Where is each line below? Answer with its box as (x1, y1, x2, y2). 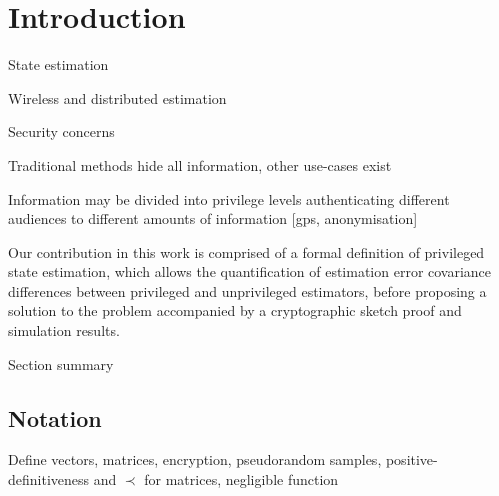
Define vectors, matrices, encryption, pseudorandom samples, (8, 449, 382, 470)
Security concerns (8, 121, 115, 142)
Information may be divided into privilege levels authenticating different (8, 188, 450, 209)
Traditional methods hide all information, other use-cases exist (8, 154, 392, 175)
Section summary (8, 353, 114, 374)
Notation (8, 402, 102, 433)
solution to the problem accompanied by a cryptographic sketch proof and (8, 300, 462, 321)
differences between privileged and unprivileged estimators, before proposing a (8, 280, 487, 301)
